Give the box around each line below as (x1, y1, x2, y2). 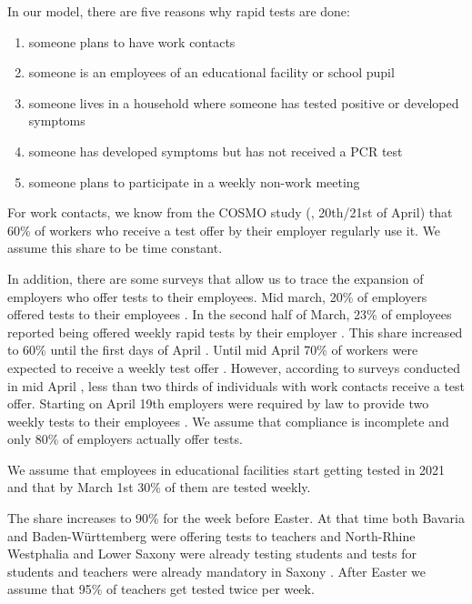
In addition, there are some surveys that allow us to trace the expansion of (7, 268, 424, 287)
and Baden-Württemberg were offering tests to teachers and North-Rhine (7, 526, 416, 545)
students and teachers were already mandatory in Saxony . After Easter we (7, 561, 427, 580)
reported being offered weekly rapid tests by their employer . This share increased (7, 322, 463, 341)
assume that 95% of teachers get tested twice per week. (7, 579, 315, 599)
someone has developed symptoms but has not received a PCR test (28, 141, 403, 160)
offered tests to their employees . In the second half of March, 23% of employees (7, 305, 452, 324)
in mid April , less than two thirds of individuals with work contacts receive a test (7, 376, 466, 395)
